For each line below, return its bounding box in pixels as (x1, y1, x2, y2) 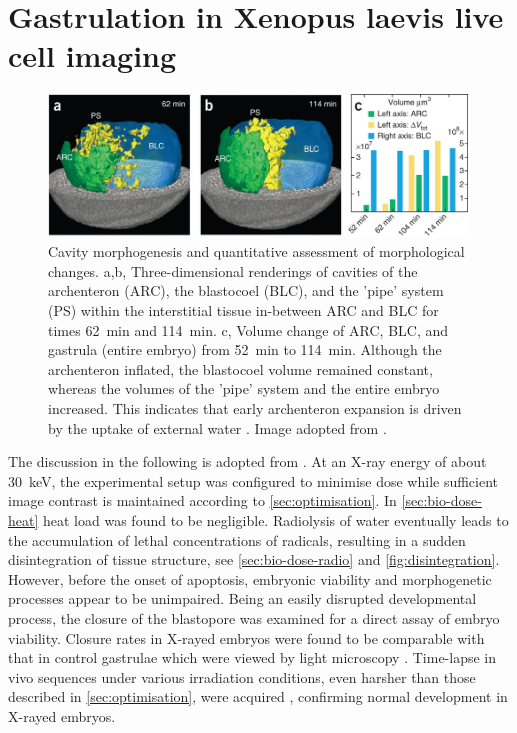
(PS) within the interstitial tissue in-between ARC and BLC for (48, 300, 439, 320)
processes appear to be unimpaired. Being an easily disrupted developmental (8, 588, 477, 609)
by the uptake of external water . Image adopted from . (48, 417, 387, 438)
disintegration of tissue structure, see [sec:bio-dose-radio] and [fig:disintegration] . (8, 549, 500, 570)
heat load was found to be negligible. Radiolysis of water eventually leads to (43, 509, 509, 530)
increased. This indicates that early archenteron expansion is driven (48, 397, 462, 418)
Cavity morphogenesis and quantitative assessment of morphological (48, 241, 465, 262)
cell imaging (8, 35, 177, 76)
